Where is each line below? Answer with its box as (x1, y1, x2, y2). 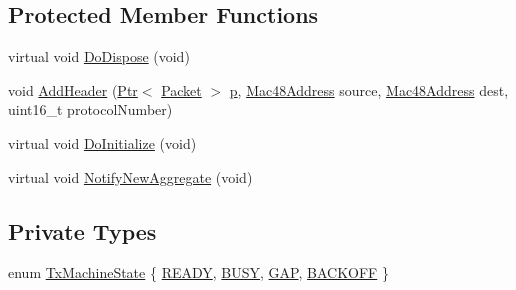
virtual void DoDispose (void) (8, 46, 190, 67)
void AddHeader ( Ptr (8, 79, 138, 100)
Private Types (8, 215, 157, 246)
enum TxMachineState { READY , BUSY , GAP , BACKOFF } (8, 262, 389, 283)
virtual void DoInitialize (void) (8, 132, 197, 153)
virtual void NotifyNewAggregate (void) (8, 166, 253, 187)
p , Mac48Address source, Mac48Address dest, (229, 79, 509, 100)
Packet (161, 79, 202, 100)
